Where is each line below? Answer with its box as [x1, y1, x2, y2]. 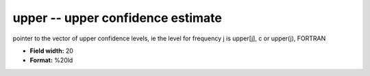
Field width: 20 [29, 47, 73, 55]
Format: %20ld [29, 56, 73, 64]
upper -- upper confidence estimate [12, 10, 222, 25]
